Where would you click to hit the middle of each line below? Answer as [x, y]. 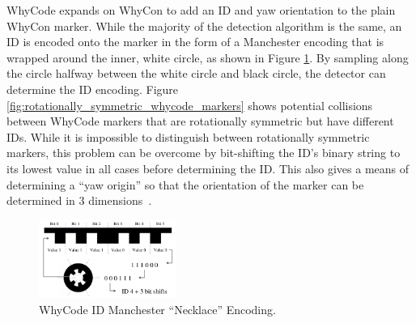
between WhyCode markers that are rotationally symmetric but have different [200, 121]
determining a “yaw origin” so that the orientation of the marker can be [185, 184]
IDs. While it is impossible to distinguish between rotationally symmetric [188, 136]
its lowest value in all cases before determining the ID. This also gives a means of [208, 168]
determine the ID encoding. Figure [93, 89]
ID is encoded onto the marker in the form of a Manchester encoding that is [195, 42]
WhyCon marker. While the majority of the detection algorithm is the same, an [204, 25]
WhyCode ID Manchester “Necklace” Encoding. [157, 309]
